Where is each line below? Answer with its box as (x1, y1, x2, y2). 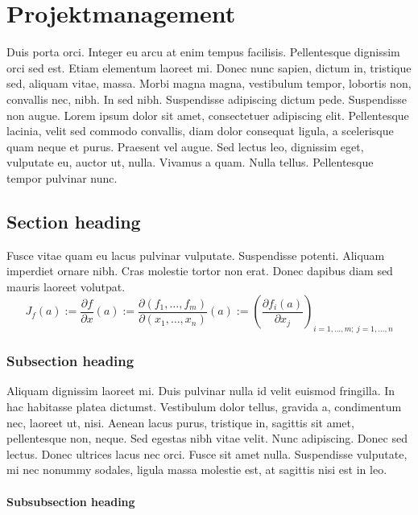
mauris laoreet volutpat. (6, 278, 126, 295)
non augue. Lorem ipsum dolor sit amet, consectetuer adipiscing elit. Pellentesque (6, 106, 409, 123)
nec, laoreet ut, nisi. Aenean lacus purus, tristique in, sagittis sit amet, (6, 414, 354, 431)
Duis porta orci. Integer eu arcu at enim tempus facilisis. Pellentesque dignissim (6, 43, 400, 60)
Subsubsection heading (6, 492, 135, 509)
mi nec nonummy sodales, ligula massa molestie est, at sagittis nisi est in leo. (6, 461, 387, 478)
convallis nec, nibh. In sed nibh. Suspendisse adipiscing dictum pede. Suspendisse (6, 90, 407, 107)
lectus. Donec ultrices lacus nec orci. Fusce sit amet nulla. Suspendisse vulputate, (6, 445, 408, 462)
